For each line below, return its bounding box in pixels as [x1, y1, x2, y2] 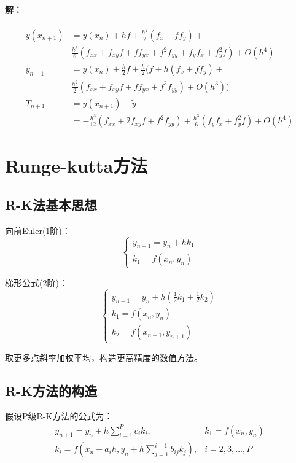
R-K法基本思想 [5, 195, 98, 214]
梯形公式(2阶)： [5, 276, 68, 289]
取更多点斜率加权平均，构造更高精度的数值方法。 [5, 351, 203, 364]
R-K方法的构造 [5, 381, 98, 400]
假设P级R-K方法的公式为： [5, 410, 113, 422]
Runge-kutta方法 [5, 153, 148, 178]
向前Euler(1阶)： [5, 224, 71, 236]
